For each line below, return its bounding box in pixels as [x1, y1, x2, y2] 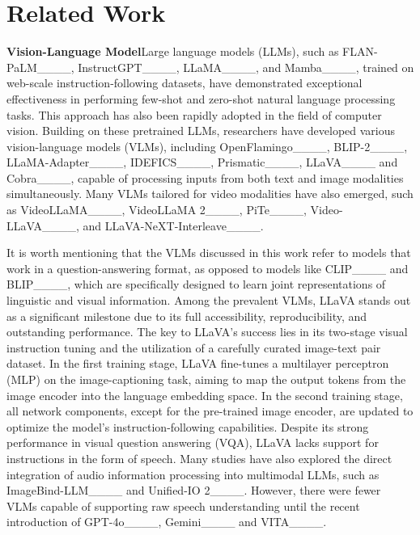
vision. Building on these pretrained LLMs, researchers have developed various [6, 122, 396, 139]
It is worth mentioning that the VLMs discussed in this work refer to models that [6, 244, 411, 261]
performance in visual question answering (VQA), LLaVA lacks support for [6, 434, 379, 451]
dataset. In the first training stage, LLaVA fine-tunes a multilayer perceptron [6, 355, 389, 372]
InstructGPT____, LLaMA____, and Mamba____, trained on [78, 58, 414, 75]
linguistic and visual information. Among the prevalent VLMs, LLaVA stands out [6, 292, 411, 309]
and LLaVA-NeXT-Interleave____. [83, 217, 264, 234]
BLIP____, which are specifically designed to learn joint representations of [6, 276, 386, 293]
